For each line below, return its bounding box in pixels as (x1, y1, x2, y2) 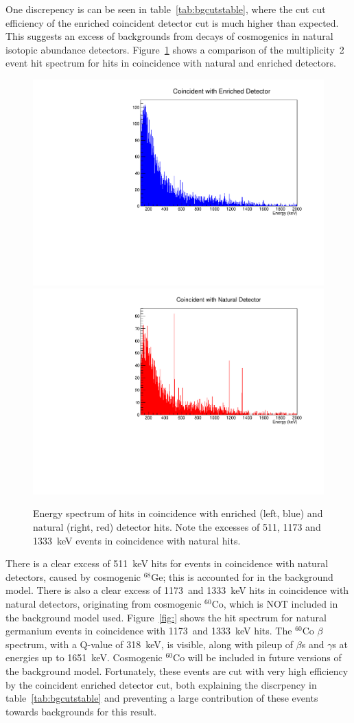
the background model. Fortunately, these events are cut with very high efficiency (5, 664, 349, 678)
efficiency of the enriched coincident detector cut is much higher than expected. (5, 15, 339, 30)
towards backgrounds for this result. (5, 704, 157, 718)
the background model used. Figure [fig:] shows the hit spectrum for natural (5, 610, 327, 624)
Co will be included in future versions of (173, 650, 342, 665)
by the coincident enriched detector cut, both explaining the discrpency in (5, 677, 317, 691)
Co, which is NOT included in (211, 597, 338, 611)
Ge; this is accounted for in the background (151, 569, 333, 584)
